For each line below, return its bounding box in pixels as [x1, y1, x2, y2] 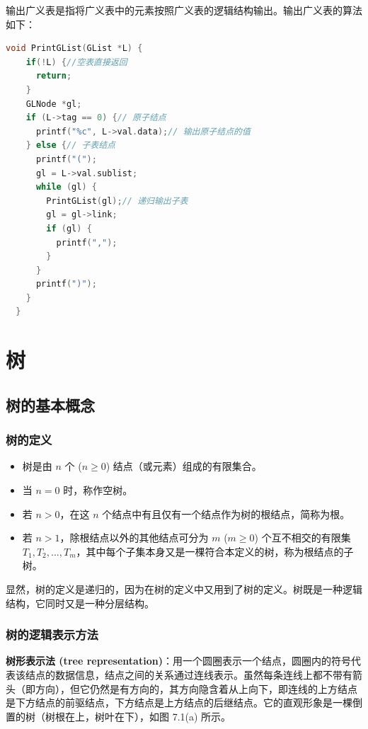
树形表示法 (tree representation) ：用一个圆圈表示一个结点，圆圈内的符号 [6, 653, 351, 668]
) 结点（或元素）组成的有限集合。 [105, 459, 262, 473]
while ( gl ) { [35, 182, 97, 193]
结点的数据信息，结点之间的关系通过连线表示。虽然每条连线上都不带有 [25, 667, 352, 682]
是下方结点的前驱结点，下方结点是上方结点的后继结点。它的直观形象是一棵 [6, 695, 352, 710]
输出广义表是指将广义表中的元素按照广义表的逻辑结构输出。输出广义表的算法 [6, 3, 362, 17]
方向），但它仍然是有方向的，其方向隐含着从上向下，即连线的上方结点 [35, 681, 357, 696]
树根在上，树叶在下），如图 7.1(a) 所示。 [45, 708, 231, 723]
